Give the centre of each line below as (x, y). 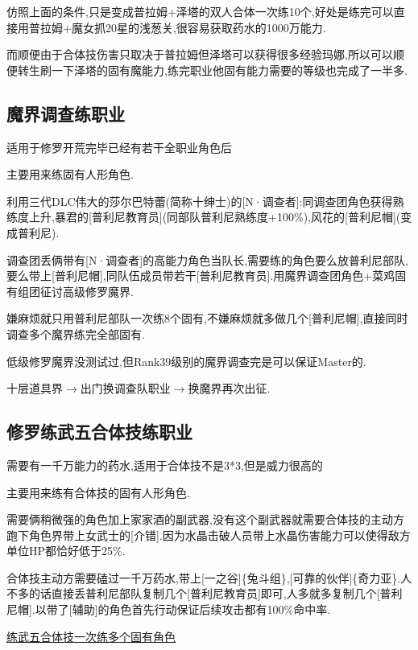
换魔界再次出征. (229, 388)
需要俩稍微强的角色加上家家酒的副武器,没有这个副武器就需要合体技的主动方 (205, 519)
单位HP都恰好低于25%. (66, 551)
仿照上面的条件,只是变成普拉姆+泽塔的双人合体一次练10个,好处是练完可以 (200, 11)
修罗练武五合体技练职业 (99, 432)
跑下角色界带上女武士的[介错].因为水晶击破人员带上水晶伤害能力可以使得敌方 (209, 535)
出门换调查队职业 (125, 388)
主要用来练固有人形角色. (70, 174)
